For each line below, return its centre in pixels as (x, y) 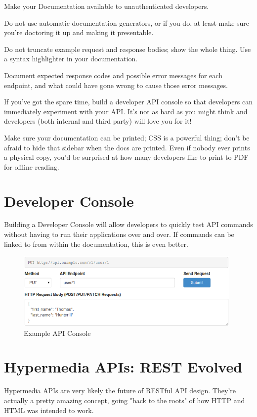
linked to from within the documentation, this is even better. (96, 244)
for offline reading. (32, 166)
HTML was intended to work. (49, 410)
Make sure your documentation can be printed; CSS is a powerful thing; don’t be (127, 137)
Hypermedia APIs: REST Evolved (123, 367)
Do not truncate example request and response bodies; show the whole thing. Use (128, 49)
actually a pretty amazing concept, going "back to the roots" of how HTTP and (125, 400)
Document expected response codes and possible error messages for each (113, 75)
